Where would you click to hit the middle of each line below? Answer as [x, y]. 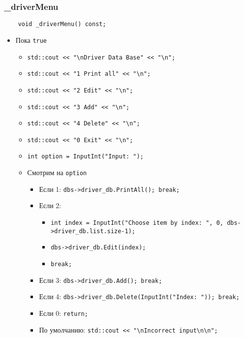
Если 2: [50, 205]
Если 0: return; [63, 313]
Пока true [31, 40]
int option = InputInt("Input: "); [85, 157]
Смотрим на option [57, 172]
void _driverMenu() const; [62, 24]
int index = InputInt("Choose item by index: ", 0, [137, 223]
